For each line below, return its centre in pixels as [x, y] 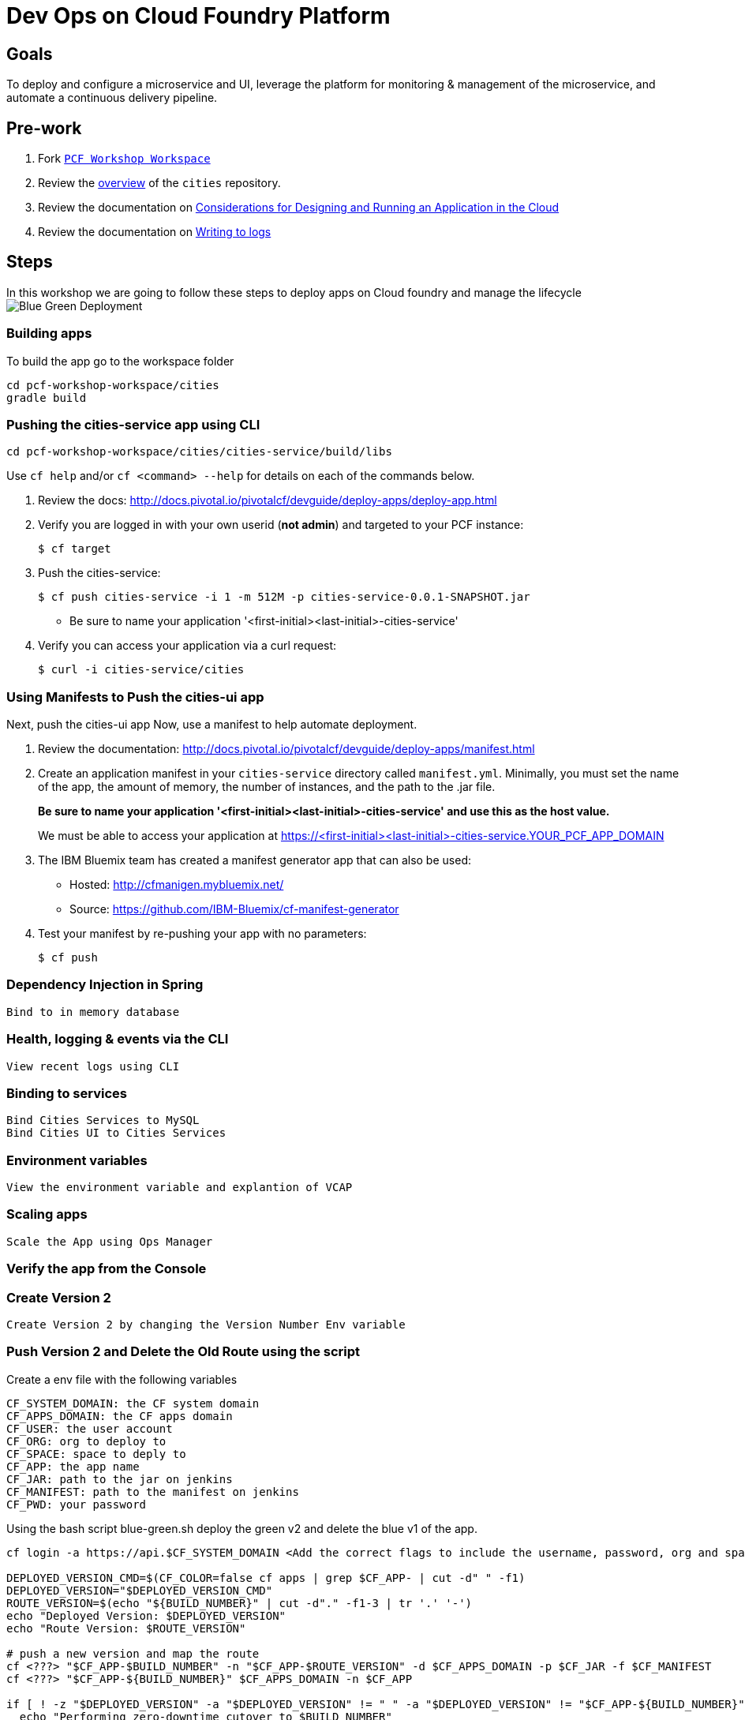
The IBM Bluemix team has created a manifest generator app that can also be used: [255, 860]
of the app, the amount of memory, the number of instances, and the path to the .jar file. [267, 787]
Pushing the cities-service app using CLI [133, 424]
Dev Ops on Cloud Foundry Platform [198, 16]
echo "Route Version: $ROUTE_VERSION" [126, 1628]
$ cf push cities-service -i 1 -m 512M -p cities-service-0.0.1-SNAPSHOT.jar [284, 597]
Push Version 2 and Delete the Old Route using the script [183, 1352]
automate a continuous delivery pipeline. [112, 98]
